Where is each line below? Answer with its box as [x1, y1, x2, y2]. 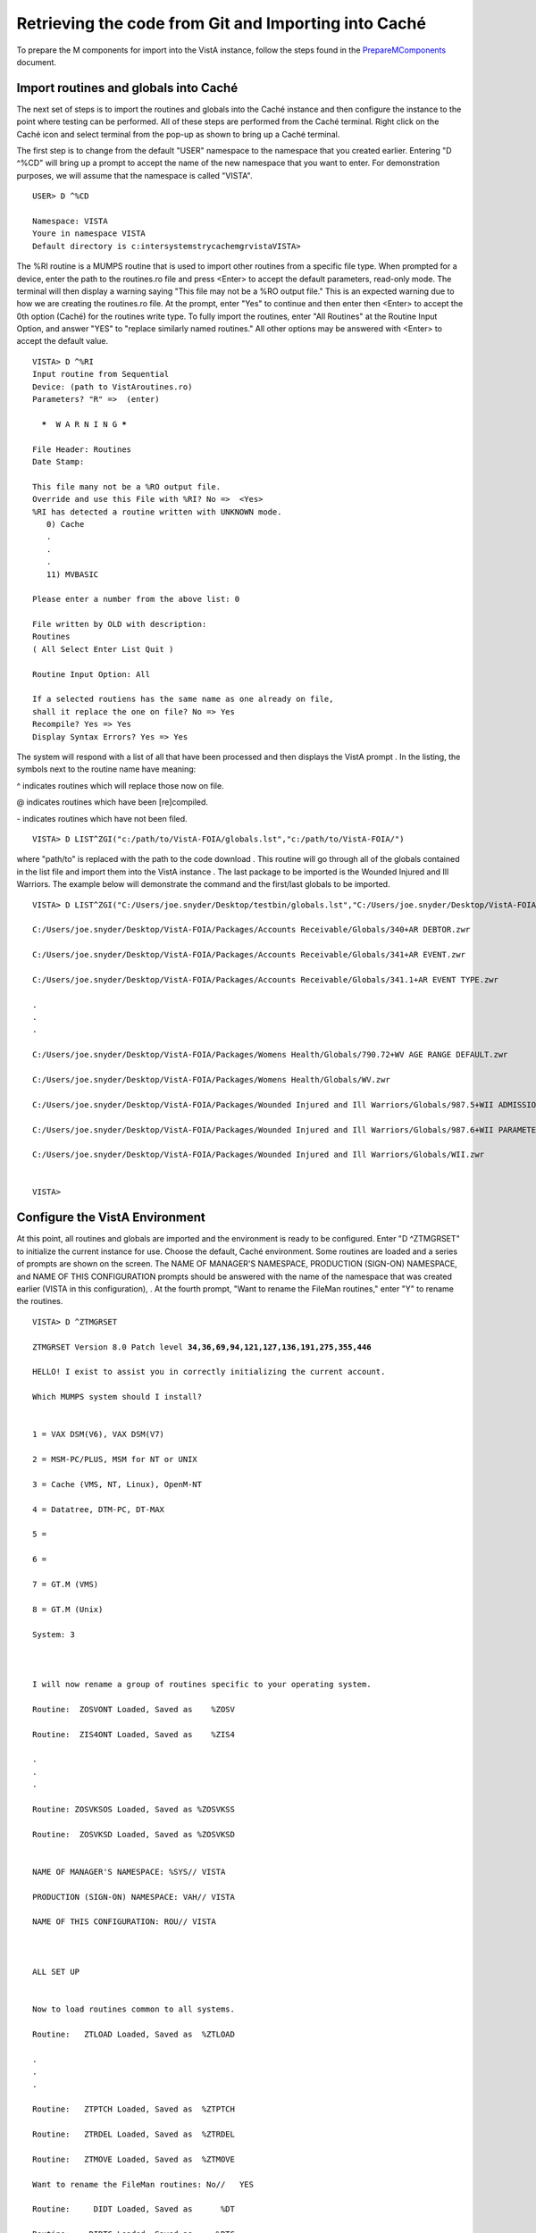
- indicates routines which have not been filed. [16, 813, 188, 824]
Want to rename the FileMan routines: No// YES [32, 2179, 255, 2189]
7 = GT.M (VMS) [32, 1579, 99, 1589]
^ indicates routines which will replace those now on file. [16, 780, 224, 790]
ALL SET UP [32, 1967, 80, 1978]
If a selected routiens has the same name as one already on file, [32, 694, 334, 705]
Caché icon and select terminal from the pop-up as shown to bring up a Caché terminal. [16, 129, 340, 139]
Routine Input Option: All [32, 669, 151, 679]
